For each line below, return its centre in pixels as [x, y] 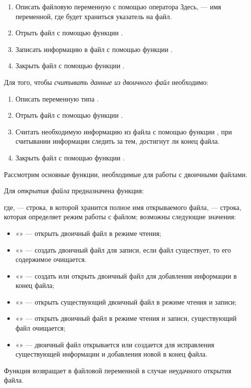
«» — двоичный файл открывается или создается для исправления [115, 344]
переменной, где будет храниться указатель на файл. [94, 16]
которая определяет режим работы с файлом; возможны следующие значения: [120, 217]
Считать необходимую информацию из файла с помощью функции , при [124, 131]
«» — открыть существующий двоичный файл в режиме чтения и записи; [126, 301]
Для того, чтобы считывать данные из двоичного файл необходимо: [106, 82]
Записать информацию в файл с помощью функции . [94, 49]
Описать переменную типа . [57, 98]
